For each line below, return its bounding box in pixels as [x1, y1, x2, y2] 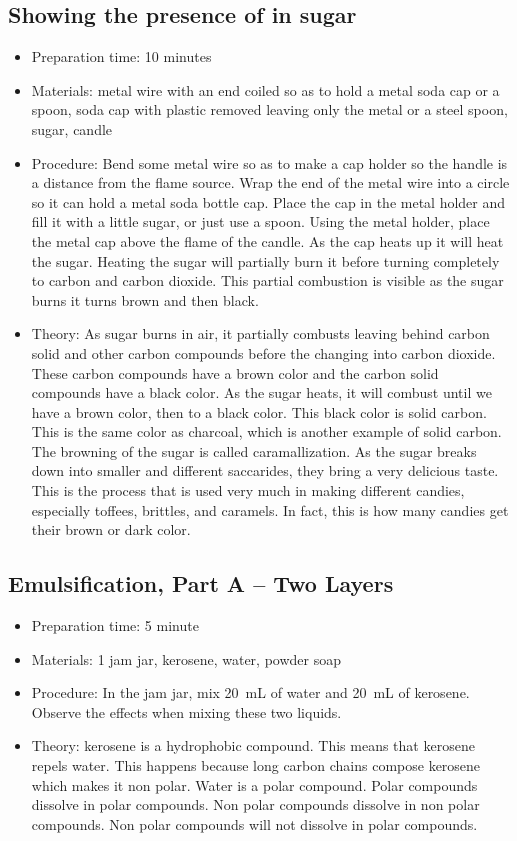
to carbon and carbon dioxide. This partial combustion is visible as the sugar [31, 270, 504, 291]
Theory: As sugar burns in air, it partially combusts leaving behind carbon [31, 323, 490, 344]
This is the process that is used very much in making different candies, [31, 480, 465, 501]
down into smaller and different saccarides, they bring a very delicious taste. [31, 460, 499, 481]
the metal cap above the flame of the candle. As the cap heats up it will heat [31, 230, 504, 251]
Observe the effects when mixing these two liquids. [31, 701, 342, 722]
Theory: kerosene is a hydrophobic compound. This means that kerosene [31, 735, 475, 756]
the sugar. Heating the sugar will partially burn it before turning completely [31, 250, 500, 271]
